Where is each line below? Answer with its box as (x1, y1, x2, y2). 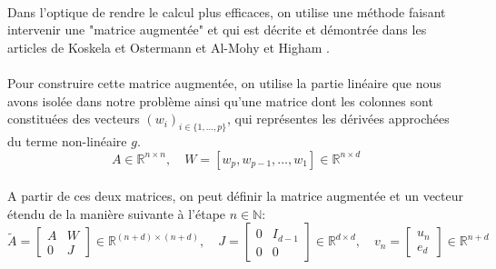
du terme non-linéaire (7, 131, 127, 150)
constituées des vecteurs (7, 109, 140, 128)
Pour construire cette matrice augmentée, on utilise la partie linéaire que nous (7, 73, 441, 92)
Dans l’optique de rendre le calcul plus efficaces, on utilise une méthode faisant (7, 2, 446, 21)
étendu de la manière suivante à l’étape (7, 204, 226, 223)
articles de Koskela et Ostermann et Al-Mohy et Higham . (7, 37, 330, 56)
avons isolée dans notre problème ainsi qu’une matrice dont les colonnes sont (7, 91, 433, 110)
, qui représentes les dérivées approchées (226, 109, 450, 128)
